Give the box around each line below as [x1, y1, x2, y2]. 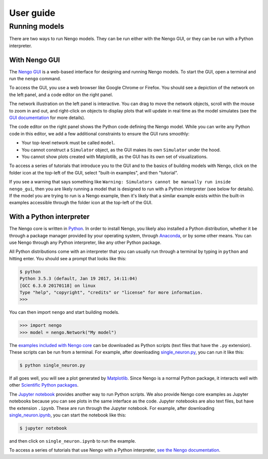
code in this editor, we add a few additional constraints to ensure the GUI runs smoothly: [9, 130, 190, 136]
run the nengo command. [9, 76, 62, 82]
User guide [9, 7, 56, 18]
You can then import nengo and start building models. [9, 309, 120, 315]
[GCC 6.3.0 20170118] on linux [19, 283, 96, 288]
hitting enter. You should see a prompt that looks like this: [9, 255, 127, 261]
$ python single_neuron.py [19, 362, 85, 368]
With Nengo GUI [9, 56, 61, 64]
